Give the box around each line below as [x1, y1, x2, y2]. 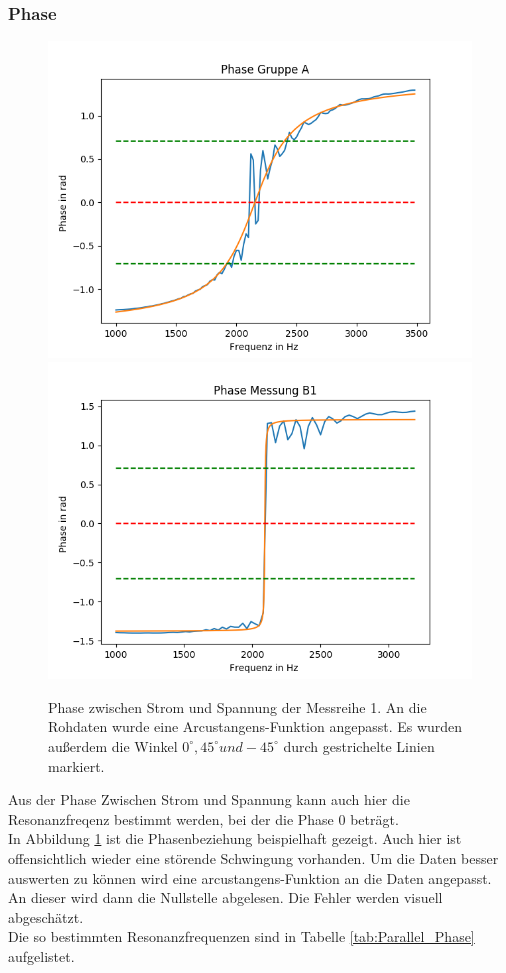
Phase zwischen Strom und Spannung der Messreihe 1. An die [48, 696, 427, 717]
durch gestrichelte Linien [283, 735, 435, 756]
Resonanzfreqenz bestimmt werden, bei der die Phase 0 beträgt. [8, 808, 399, 829]
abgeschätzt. [8, 906, 84, 927]
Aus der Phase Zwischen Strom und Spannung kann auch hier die [8, 789, 410, 810]
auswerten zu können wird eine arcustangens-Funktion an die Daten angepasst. [8, 867, 492, 888]
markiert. [48, 755, 105, 776]
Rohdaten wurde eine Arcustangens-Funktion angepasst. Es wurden [48, 716, 463, 737]
